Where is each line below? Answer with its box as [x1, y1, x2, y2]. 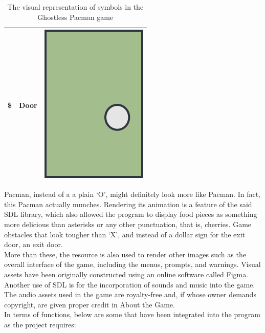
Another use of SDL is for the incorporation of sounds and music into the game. [4, 279, 255, 290]
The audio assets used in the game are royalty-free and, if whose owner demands [4, 289, 256, 300]
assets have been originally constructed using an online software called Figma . [4, 269, 249, 280]
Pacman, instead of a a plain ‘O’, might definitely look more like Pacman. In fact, [4, 189, 261, 199]
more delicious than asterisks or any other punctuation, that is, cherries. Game [4, 219, 252, 230]
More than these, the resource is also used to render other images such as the [4, 249, 246, 259]
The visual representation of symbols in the [7, 2, 144, 12]
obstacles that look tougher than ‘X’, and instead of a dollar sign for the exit [4, 229, 246, 239]
